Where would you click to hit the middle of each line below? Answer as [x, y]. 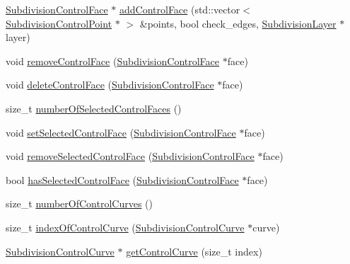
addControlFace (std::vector [180, 9]
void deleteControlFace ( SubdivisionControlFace [110, 85]
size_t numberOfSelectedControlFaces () [94, 108]
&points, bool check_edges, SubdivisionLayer [238, 23]
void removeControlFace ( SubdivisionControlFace [113, 61]
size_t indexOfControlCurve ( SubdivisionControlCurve [125, 227]
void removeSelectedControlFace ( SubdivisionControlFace [130, 156]
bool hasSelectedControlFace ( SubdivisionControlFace [122, 179]
